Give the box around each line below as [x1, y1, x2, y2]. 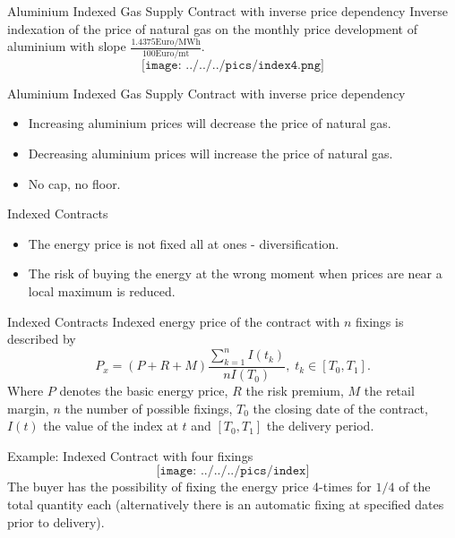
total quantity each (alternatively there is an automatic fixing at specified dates [7, 495, 444, 514]
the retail [364, 381, 415, 400]
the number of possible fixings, [64, 398, 233, 417]
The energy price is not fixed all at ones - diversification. [28, 234, 339, 252]
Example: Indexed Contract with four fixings [7, 446, 253, 465]
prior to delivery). [7, 512, 105, 531]
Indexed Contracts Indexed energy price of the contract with [7, 312, 340, 330]
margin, [7, 398, 49, 417]
